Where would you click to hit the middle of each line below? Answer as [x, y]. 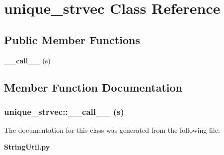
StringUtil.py [27, 146]
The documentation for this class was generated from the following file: [112, 130]
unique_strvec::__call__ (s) [64, 111]
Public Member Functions [72, 39]
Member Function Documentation [93, 87]
